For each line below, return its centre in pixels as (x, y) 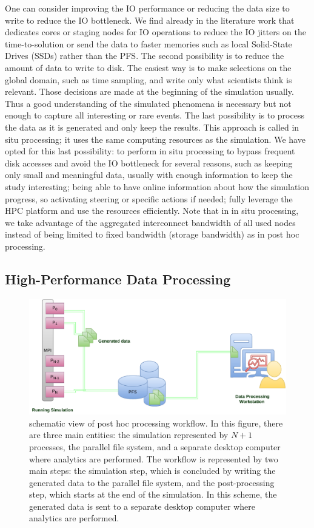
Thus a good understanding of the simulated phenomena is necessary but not (148, 103)
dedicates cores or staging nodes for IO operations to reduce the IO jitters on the (155, 32)
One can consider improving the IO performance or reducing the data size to (147, 8)
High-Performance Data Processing (118, 279)
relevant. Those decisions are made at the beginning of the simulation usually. (149, 91)
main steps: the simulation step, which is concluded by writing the (152, 471)
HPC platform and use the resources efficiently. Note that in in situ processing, (152, 211)
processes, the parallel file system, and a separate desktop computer (155, 446)
